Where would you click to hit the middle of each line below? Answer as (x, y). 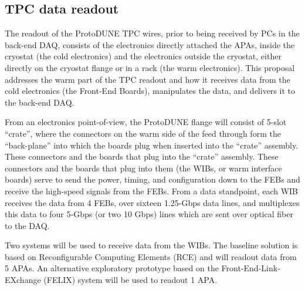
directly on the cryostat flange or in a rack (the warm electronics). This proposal (150, 67)
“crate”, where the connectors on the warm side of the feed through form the (143, 133)
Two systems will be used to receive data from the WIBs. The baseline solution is (151, 245)
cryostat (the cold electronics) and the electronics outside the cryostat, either (143, 56)
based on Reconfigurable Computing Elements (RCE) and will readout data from (151, 256)
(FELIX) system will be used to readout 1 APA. (131, 280)
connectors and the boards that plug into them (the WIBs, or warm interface (143, 168)
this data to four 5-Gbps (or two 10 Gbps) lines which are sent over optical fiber (149, 214)
